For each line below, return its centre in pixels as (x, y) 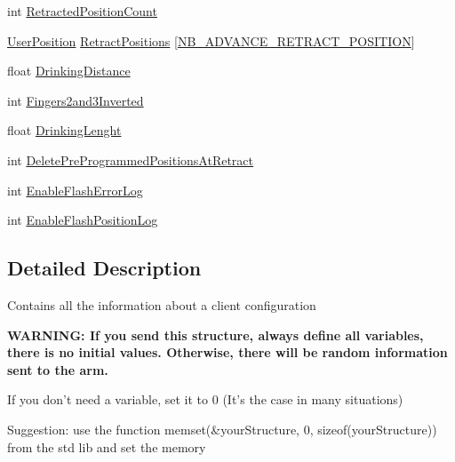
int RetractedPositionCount (82, 11)
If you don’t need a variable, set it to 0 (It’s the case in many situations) (205, 399)
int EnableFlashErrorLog (75, 190)
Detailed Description (104, 268)
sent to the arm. (58, 369)
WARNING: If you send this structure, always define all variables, (216, 335)
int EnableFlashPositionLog (83, 220)
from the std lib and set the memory (107, 446)
